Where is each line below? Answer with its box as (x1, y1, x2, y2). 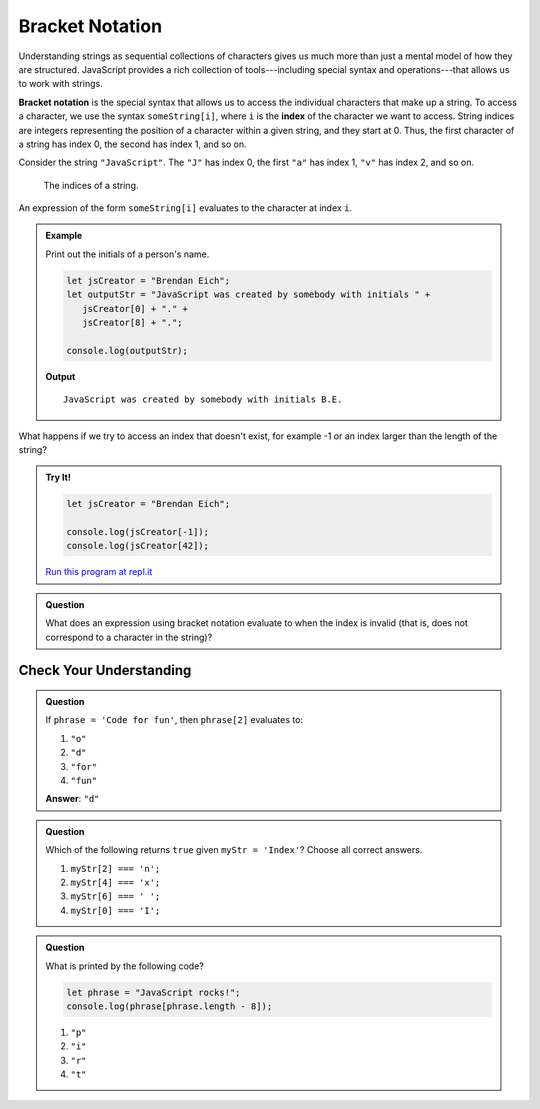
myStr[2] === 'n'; (70, 863, 161, 874)
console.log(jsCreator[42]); (66, 540, 210, 552)
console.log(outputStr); (66, 345, 189, 356)
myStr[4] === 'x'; (70, 876, 161, 888)
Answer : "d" (45, 793, 100, 805)
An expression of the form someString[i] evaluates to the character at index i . (18, 202, 353, 214)
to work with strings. (18, 78, 104, 90)
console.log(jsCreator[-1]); (66, 526, 210, 538)
